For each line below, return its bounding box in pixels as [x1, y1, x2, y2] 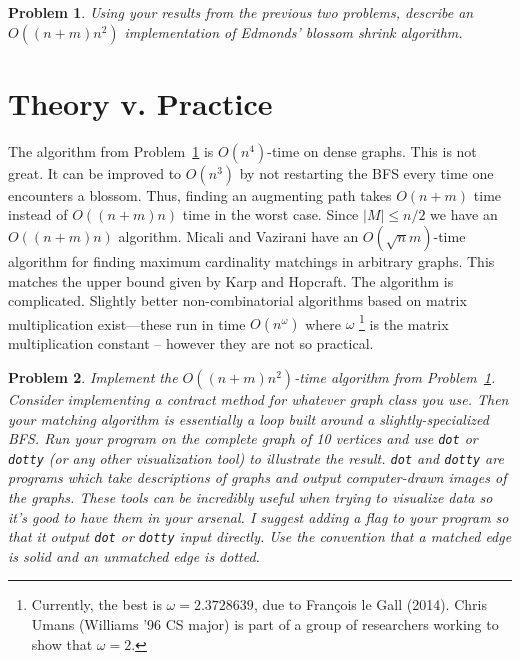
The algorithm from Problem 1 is [8, 140, 214, 161]
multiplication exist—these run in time [8, 313, 246, 334]
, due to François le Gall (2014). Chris [253, 594, 487, 615]
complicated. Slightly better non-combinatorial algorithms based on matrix [8, 290, 467, 311]
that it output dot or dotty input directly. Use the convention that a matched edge [8, 526, 512, 547]
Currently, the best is [31, 594, 162, 615]
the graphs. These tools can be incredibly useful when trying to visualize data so [8, 487, 493, 508]
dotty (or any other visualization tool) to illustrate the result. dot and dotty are [8, 447, 504, 468]
